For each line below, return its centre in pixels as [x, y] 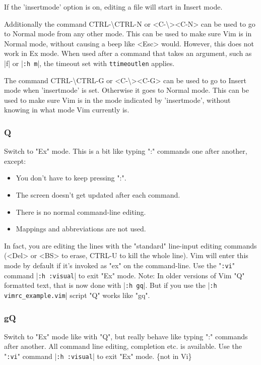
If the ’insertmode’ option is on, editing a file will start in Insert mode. [113, 7]
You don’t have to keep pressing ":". [71, 178]
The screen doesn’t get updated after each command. [98, 195]
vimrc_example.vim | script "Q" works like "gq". [77, 295]
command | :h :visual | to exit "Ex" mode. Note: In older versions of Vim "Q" [124, 275]
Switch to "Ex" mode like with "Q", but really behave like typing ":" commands [126, 336]
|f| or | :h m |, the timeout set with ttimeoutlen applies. [89, 63]
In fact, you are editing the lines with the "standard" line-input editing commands [130, 245]
